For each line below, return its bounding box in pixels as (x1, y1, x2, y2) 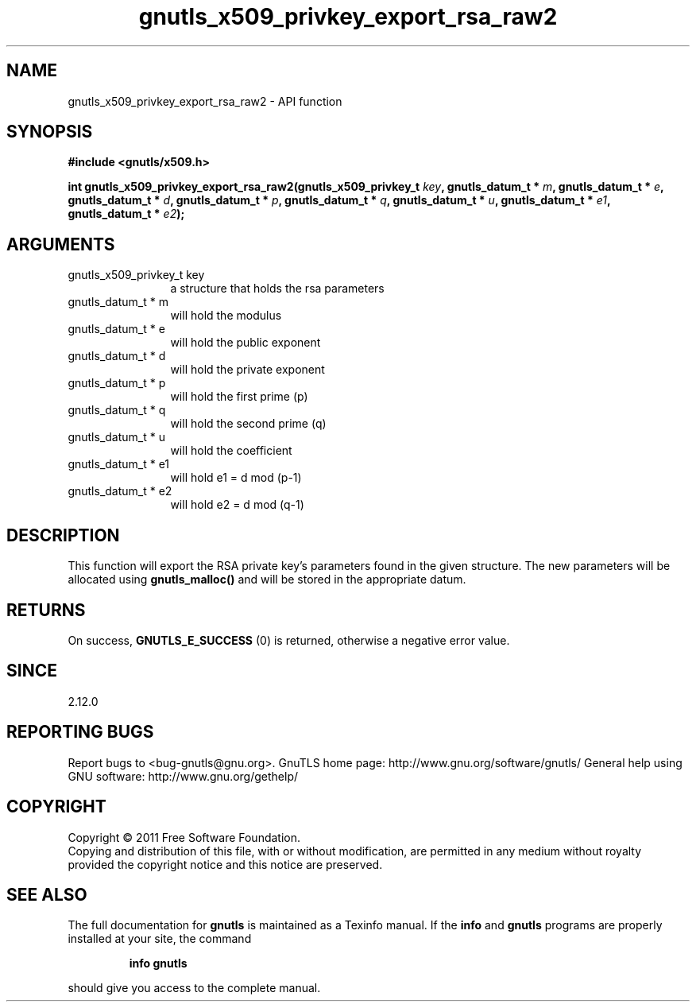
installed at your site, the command (68, 932, 252, 946)
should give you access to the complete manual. (68, 981, 321, 995)
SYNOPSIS (6, 122, 93, 142)
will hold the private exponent (170, 362, 325, 377)
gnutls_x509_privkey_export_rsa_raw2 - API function (68, 94, 342, 108)
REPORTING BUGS (6, 722, 154, 742)
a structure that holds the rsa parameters (170, 281, 385, 296)
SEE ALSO (6, 884, 87, 905)
